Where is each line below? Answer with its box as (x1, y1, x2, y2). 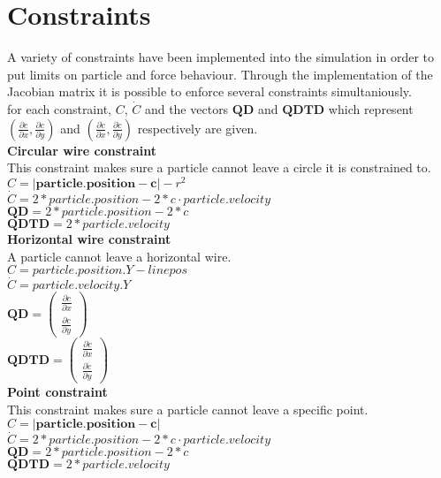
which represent (328, 99, 414, 118)
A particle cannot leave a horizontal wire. (7, 247, 232, 265)
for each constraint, (7, 99, 111, 118)
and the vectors (144, 99, 229, 118)
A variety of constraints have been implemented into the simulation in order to (7, 48, 434, 66)
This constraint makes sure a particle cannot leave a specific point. (7, 399, 369, 418)
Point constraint (7, 382, 108, 400)
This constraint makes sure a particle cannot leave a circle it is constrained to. (7, 158, 431, 177)
